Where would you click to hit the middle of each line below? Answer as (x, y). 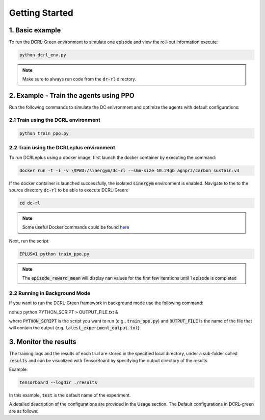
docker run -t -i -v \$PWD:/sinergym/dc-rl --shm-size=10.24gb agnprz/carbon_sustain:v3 (130, 170)
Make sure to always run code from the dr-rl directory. (79, 79)
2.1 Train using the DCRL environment (55, 120)
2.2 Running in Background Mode (50, 293)
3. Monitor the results (43, 342)
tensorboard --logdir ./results (58, 382)
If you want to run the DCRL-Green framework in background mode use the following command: (106, 303)
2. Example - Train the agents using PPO (72, 96)
